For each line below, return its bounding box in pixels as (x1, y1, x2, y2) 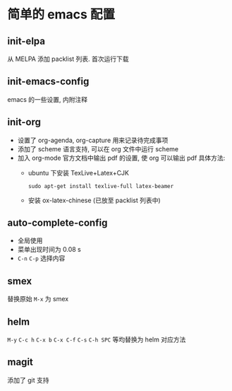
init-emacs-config (7, 76, 90, 88)
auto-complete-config (7, 217, 108, 229)
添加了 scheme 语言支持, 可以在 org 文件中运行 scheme (17, 144, 178, 153)
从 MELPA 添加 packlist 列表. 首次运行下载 (7, 54, 129, 63)
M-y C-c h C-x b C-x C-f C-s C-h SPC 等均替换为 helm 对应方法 (7, 335, 186, 344)
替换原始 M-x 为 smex (7, 295, 69, 303)
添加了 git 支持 (7, 375, 49, 384)
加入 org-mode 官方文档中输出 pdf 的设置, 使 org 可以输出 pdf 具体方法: (17, 153, 226, 162)
